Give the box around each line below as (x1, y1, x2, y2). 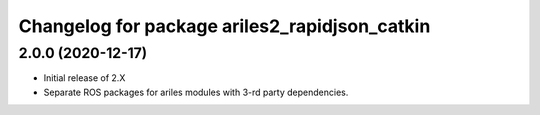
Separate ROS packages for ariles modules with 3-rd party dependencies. (43, 86, 349, 98)
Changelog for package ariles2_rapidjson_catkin (18, 15, 431, 37)
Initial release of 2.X (43, 72, 126, 84)
